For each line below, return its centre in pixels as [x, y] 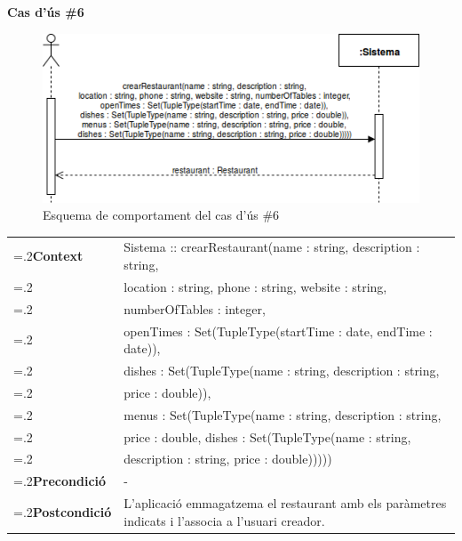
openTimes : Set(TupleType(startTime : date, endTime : [278, 331]
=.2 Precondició [60, 481]
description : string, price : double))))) [228, 459]
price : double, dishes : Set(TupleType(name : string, [267, 436]
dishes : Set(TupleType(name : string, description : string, [282, 371]
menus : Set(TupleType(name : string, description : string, [283, 414]
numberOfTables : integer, [195, 308]
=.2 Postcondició [63, 511]
